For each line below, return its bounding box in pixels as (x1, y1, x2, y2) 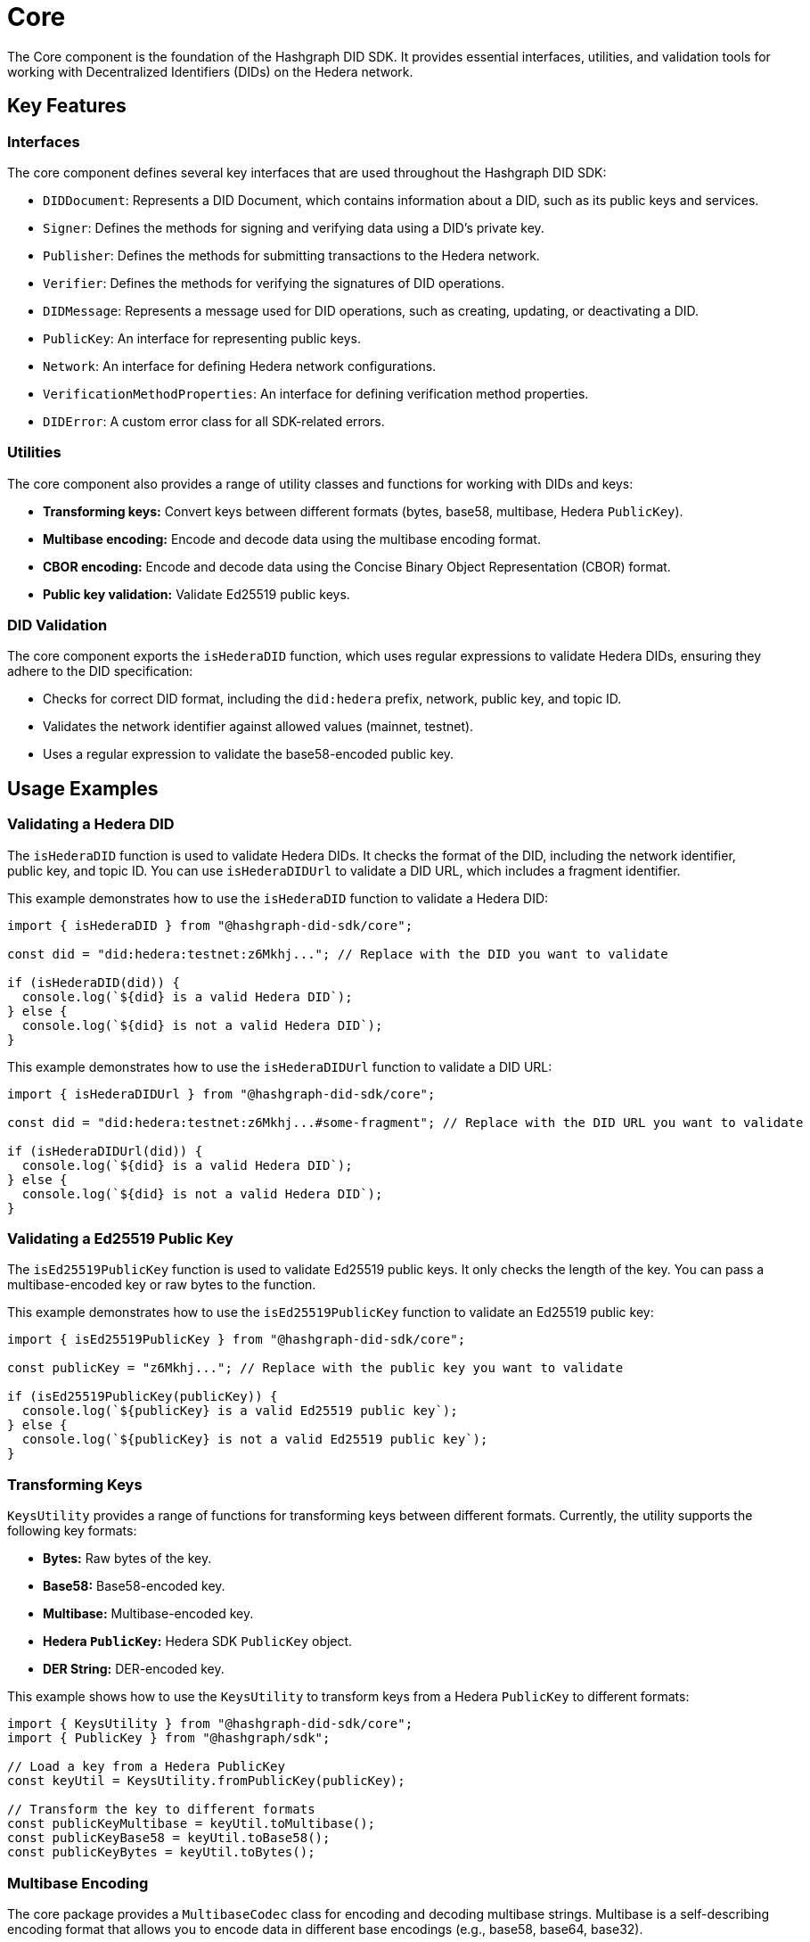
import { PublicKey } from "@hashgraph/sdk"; (7, 1731, 331, 1746)
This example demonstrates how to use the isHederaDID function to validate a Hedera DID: (7, 890, 549, 906)
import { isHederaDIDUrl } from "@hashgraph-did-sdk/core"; (7, 1086, 436, 1101)
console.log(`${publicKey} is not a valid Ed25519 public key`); (21, 1432, 488, 1447)
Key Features (7, 95, 127, 118)
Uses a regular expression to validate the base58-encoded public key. (43, 746, 454, 762)
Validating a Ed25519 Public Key (7, 1230, 233, 1248)
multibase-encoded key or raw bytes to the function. (7, 1277, 316, 1293)
